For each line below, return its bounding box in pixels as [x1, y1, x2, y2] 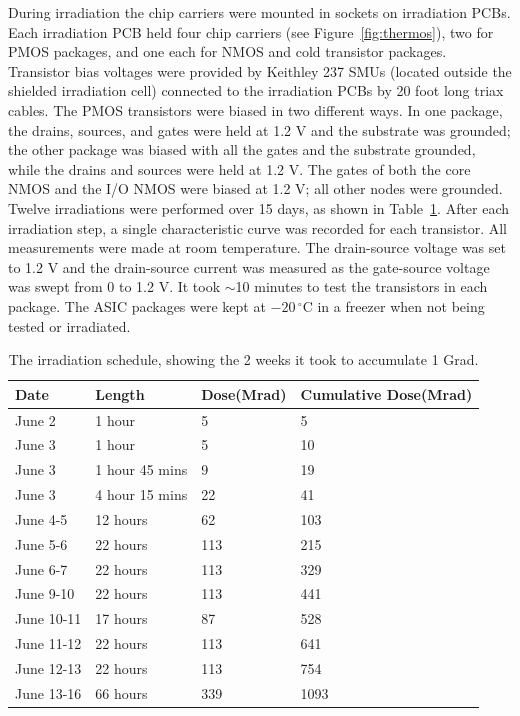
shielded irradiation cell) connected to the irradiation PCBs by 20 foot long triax [8, 80, 504, 101]
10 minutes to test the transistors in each [235, 276, 488, 297]
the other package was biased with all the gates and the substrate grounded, [8, 139, 476, 160]
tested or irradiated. [8, 315, 131, 336]
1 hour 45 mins [95, 459, 188, 480]
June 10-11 [15, 608, 82, 629]
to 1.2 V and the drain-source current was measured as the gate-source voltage [8, 256, 490, 277]
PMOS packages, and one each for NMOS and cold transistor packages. [8, 41, 447, 62]
